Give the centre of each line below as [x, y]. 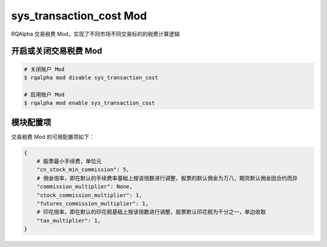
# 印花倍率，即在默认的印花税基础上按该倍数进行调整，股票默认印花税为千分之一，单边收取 [151, 212]
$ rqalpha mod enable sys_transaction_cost [90, 103]
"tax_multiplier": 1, [69, 220]
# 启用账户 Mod [44, 94]
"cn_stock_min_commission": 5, [83, 170]
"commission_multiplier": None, [85, 187]
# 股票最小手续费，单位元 [69, 161]
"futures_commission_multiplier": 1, [93, 203]
